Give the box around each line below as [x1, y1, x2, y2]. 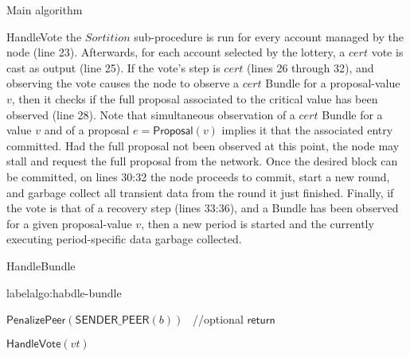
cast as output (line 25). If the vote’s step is [6, 59, 221, 76]
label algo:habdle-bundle [6, 284, 122, 301]
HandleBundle [6, 257, 76, 274]
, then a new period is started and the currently [141, 215, 374, 231]
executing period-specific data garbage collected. [6, 231, 242, 247]
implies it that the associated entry [221, 122, 393, 138]
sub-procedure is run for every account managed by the [134, 28, 404, 45]
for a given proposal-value [6, 215, 132, 231]
